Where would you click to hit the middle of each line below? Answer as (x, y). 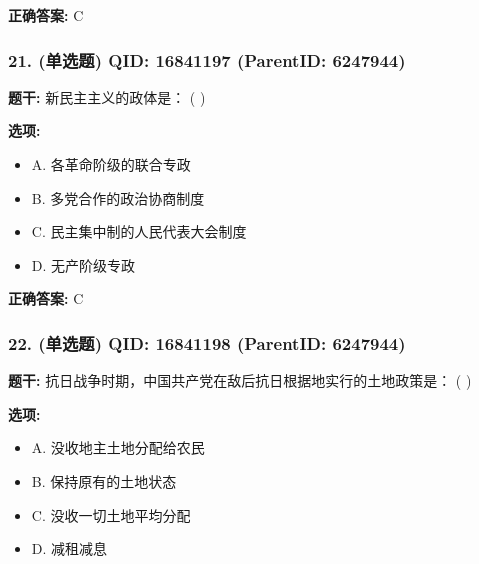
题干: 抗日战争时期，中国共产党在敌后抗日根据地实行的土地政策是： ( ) (240, 380)
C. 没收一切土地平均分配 (111, 514)
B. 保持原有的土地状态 (104, 480)
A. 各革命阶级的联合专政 (111, 164)
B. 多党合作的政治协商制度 (118, 197)
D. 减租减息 (69, 548)
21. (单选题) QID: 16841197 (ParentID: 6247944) (207, 59)
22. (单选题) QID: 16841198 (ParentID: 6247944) (207, 342)
